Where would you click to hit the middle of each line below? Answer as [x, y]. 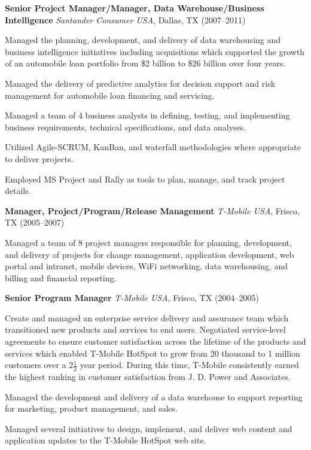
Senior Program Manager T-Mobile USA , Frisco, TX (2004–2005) [132, 298]
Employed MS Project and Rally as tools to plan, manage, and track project [145, 179]
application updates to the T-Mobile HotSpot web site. [106, 440]
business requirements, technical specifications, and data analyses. [126, 127]
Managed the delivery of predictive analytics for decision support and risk [140, 83]
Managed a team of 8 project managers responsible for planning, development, [148, 242]
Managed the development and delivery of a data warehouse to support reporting [154, 396]
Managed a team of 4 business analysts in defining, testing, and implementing [147, 115]
